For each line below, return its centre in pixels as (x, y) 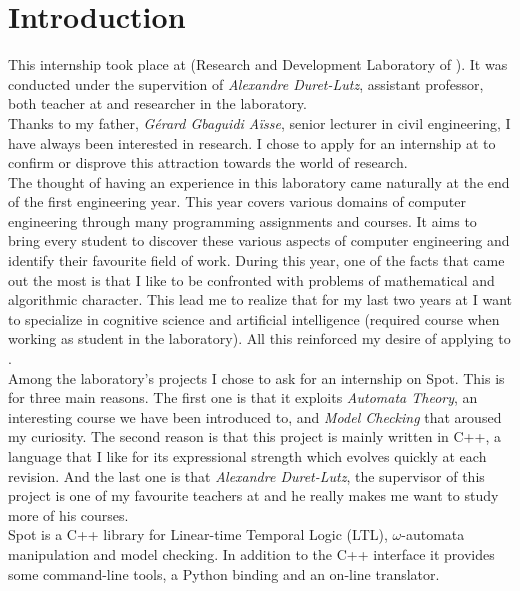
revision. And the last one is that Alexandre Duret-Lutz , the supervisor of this (246, 475)
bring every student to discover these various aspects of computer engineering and (259, 240)
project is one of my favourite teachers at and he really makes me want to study (253, 495)
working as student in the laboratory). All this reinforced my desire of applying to (259, 338)
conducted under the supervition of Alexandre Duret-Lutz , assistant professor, (246, 83)
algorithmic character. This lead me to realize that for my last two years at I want (260, 299)
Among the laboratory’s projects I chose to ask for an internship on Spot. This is (256, 377)
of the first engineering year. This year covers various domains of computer (237, 201)
